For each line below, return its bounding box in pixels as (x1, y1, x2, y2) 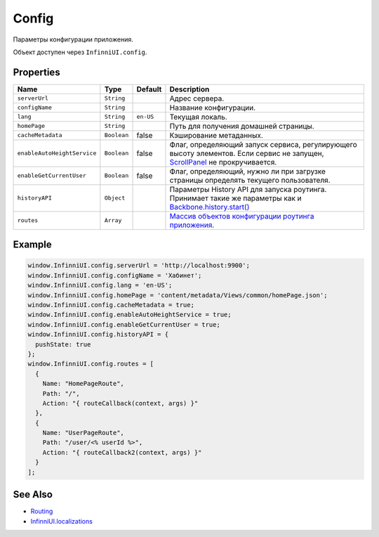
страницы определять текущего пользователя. (169, 175, 331, 185)
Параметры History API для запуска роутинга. (169, 184, 327, 194)
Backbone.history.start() (169, 202, 250, 212)
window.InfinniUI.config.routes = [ (27, 360, 154, 368)
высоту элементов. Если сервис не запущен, (169, 148, 324, 158)
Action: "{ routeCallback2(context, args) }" (42, 448, 202, 456)
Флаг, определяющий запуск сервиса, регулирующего (169, 139, 357, 149)
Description (169, 84, 210, 94)
